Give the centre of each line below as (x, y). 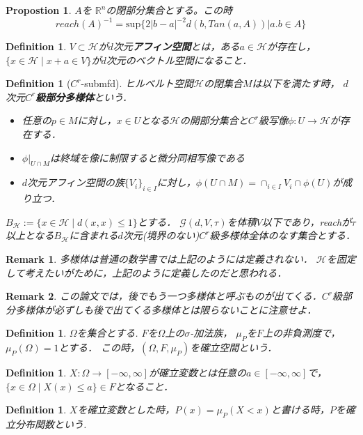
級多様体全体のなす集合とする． (282, 235)
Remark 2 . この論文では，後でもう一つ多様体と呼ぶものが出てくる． (164, 296)
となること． (144, 386)
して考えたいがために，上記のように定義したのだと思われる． (146, 272)
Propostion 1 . (39, 10)
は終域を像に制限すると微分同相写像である (147, 157)
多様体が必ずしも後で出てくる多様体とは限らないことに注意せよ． (166, 309)
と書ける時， (300, 410)
